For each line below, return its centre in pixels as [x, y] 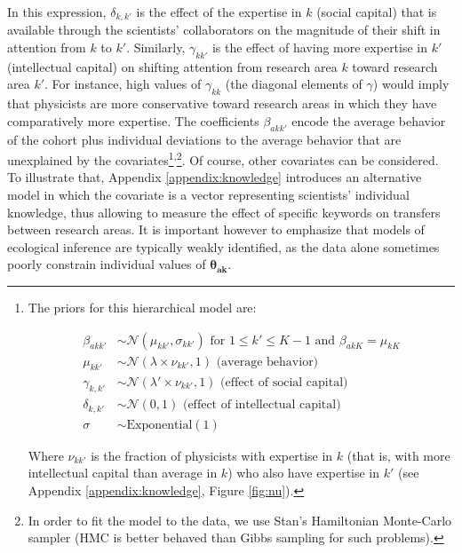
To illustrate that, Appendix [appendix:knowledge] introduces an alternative [215, 177]
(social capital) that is [377, 12]
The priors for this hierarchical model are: [142, 308]
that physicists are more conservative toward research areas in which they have [222, 103]
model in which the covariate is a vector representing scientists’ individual [208, 195]
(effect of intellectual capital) [262, 405]
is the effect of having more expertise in [320, 47]
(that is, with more [398, 455]
